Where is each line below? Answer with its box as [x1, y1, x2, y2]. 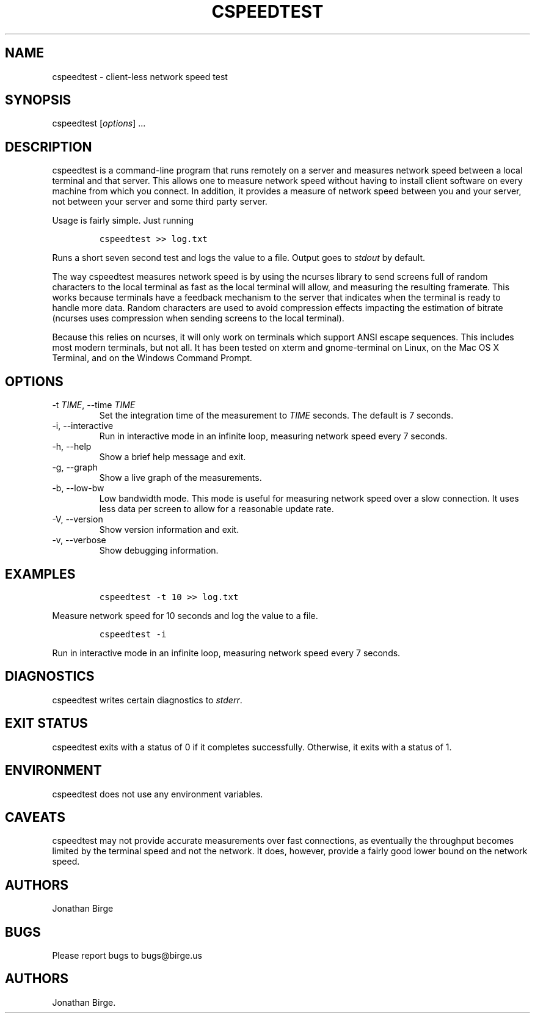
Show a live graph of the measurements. [99, 472, 262, 483]
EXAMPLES [5, 566, 76, 582]
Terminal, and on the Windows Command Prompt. [52, 353, 252, 364]
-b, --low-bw [52, 483, 104, 494]
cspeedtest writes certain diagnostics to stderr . [52, 694, 242, 705]
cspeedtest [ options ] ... [52, 118, 146, 129]
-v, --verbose [52, 535, 106, 546]
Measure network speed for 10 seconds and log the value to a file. [52, 610, 318, 621]
